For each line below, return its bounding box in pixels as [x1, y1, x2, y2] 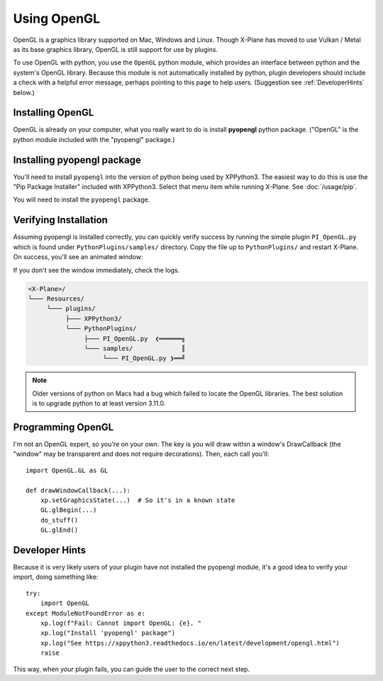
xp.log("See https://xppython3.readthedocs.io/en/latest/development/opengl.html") [40, 639, 340, 647]
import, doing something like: [13, 572, 99, 582]
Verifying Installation [13, 214, 108, 227]
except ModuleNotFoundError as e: [26, 609, 145, 617]
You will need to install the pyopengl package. [13, 195, 150, 204]
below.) [13, 88, 35, 97]
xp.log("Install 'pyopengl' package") [40, 629, 176, 637]
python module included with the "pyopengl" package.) [13, 135, 175, 143]
